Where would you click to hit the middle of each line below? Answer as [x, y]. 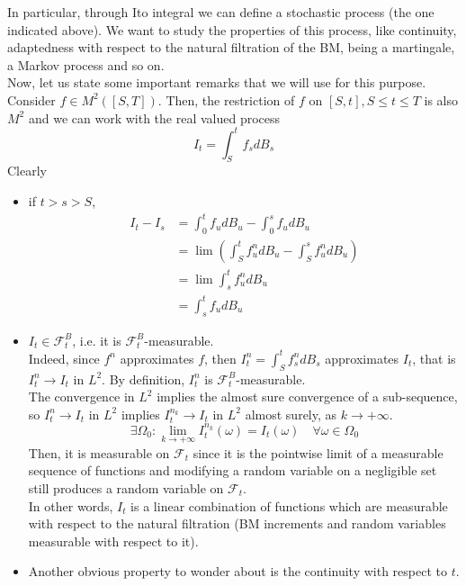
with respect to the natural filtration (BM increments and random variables [237, 523]
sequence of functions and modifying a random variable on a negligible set [233, 470]
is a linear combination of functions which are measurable [289, 505]
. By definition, [143, 379]
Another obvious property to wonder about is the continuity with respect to [237, 571]
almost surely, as [291, 414]
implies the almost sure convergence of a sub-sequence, [307, 397]
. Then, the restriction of [226, 99]
